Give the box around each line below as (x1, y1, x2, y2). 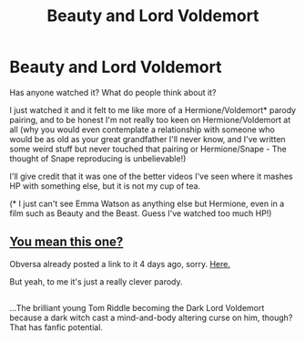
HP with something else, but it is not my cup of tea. (9, 180, 201, 192)
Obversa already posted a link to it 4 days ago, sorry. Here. (9, 258, 230, 269)
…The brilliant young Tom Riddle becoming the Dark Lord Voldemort (9, 303, 265, 314)
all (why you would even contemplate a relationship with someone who (9, 124, 275, 135)
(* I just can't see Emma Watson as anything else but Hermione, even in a (9, 198, 285, 209)
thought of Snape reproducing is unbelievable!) (9, 152, 187, 164)
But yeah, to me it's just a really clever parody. (9, 275, 183, 287)
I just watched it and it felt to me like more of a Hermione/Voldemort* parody (9, 104, 297, 115)
